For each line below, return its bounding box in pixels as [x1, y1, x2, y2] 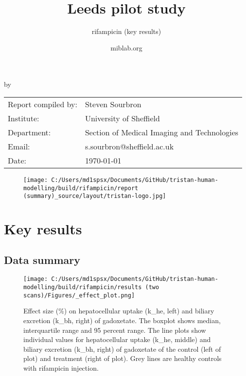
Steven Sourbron [85, 98, 141, 110]
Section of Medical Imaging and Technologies [85, 126, 239, 138]
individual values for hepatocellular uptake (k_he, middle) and [23, 334, 211, 344]
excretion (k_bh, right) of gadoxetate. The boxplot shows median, [23, 315, 221, 326]
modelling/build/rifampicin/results [23, 284, 142, 291]
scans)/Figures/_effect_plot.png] [23, 292, 135, 299]
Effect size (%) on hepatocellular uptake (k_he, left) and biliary [23, 306, 214, 316]
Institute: [8, 112, 39, 124]
